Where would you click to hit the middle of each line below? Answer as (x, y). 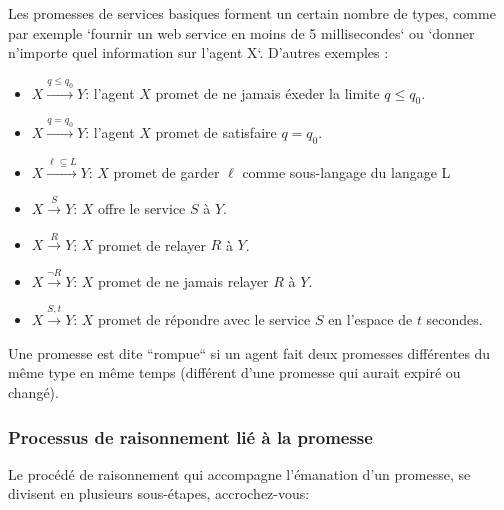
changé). (33, 392)
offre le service (142, 208)
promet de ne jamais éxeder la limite (267, 92)
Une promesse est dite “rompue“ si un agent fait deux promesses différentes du (249, 352)
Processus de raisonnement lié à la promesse (190, 436)
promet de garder (166, 171)
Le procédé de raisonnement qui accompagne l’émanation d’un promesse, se (239, 473)
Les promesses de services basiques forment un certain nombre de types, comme (252, 13)
